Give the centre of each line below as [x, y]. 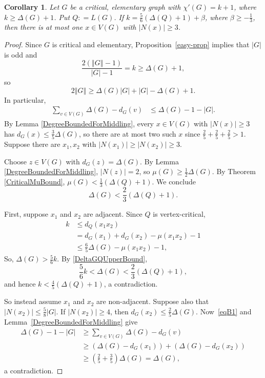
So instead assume [33, 301]
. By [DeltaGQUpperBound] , [102, 259]
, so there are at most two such [127, 133]
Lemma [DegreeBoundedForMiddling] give [71, 322]
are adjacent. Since [113, 214]
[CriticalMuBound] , [35, 182]
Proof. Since [23, 44]
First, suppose [26, 214]
